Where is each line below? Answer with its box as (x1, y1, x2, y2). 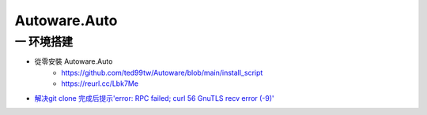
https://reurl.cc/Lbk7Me (61, 79, 138, 88)
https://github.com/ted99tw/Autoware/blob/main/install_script (61, 68, 263, 77)
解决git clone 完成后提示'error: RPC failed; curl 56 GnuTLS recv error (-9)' (34, 93, 274, 102)
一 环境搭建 (14, 35, 74, 49)
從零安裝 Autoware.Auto (34, 57, 113, 66)
